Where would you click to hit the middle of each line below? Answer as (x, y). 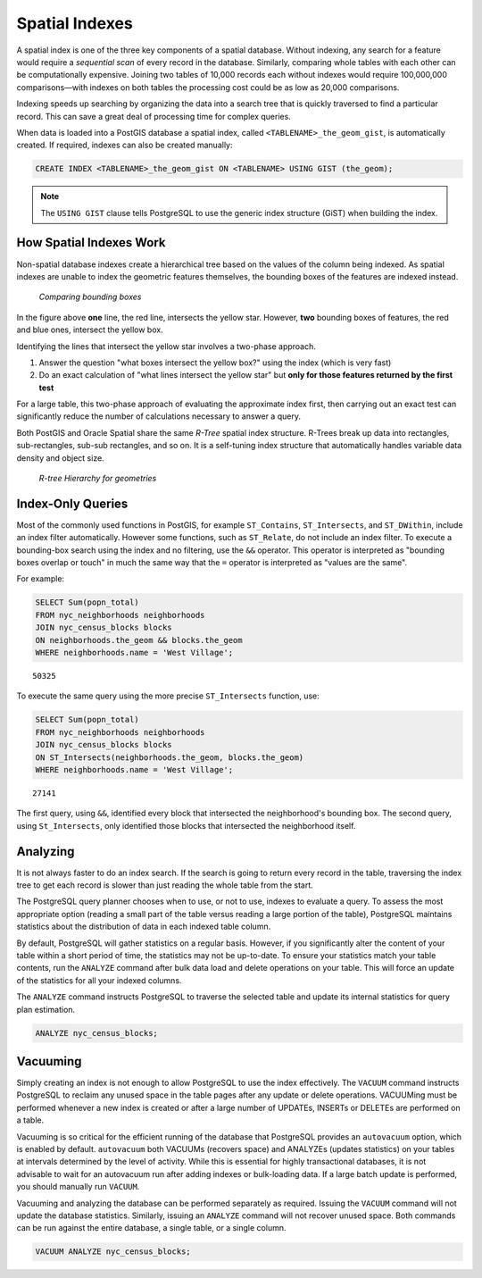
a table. (30, 1120)
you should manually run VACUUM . (78, 1187)
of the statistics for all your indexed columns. (99, 980)
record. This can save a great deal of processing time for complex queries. (154, 116)
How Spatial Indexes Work (91, 242)
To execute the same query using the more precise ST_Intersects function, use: (168, 696)
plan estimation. (46, 1009)
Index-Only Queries (72, 503)
